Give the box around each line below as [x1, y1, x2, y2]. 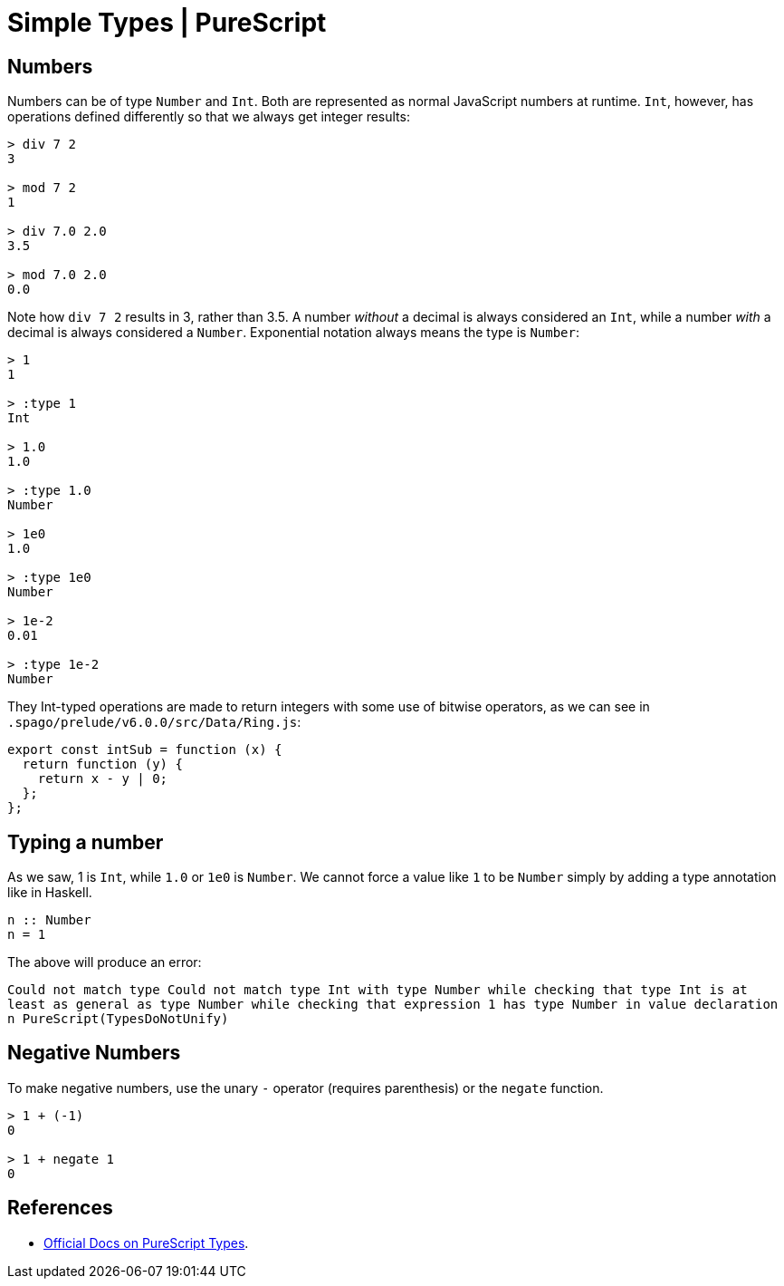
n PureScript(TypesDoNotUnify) [7, 1011, 229, 1027]
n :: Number [7, 913, 91, 928]
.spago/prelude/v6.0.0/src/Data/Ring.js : [7, 714, 301, 730]
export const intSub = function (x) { [7, 742, 282, 758]
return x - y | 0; [37, 771, 168, 787]
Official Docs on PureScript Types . [43, 1234, 249, 1251]
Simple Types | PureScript [7, 7, 327, 38]
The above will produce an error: [7, 954, 202, 971]
